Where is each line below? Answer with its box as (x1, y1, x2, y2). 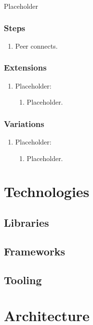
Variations (4, 117, 44, 129)
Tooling (4, 272, 42, 287)
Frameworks (4, 243, 66, 258)
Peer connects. (15, 40, 58, 51)
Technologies (4, 181, 90, 201)
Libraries (4, 215, 49, 230)
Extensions (4, 61, 47, 73)
